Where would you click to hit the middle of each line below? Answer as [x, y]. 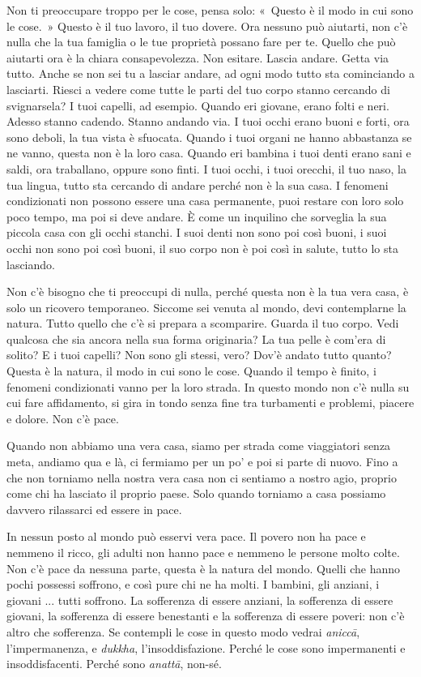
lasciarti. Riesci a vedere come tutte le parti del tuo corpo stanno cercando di [198, 89]
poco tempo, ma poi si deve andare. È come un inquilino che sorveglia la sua [197, 216]
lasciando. [31, 264]
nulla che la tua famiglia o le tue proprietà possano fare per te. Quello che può [201, 42]
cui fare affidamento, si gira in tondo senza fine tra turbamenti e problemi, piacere [210, 403]
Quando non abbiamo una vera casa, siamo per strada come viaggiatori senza [199, 446]
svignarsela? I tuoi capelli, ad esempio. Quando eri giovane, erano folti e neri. [198, 105]
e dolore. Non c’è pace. [63, 418]
